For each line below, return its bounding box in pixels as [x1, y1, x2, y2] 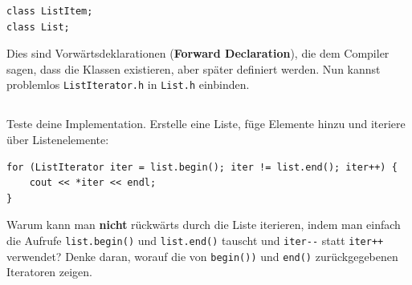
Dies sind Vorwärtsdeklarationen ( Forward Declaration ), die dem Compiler [6, 45, 390, 62]
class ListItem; [6, 6, 93, 17]
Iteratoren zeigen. [6, 263, 93, 280]
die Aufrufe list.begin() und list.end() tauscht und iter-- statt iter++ [6, 231, 384, 248]
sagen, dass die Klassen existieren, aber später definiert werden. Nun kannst [6, 60, 381, 77]
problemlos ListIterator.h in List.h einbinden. [6, 76, 250, 93]
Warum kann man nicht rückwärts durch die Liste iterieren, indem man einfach [6, 216, 401, 233]
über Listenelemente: [6, 131, 109, 148]
